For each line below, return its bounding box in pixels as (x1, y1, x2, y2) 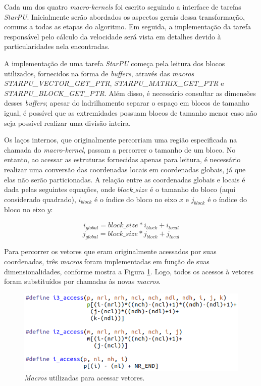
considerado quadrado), (4, 194, 76, 204)
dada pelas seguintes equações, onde (4, 184, 116, 195)
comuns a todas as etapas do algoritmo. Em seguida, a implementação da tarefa (4, 21, 251, 32)
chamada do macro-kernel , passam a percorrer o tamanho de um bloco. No (4, 144, 236, 155)
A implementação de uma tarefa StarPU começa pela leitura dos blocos (4, 58, 225, 68)
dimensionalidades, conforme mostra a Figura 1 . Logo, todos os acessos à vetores (4, 266, 253, 276)
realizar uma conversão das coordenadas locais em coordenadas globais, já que (4, 164, 246, 174)
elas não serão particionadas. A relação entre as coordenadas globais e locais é (4, 174, 245, 184)
